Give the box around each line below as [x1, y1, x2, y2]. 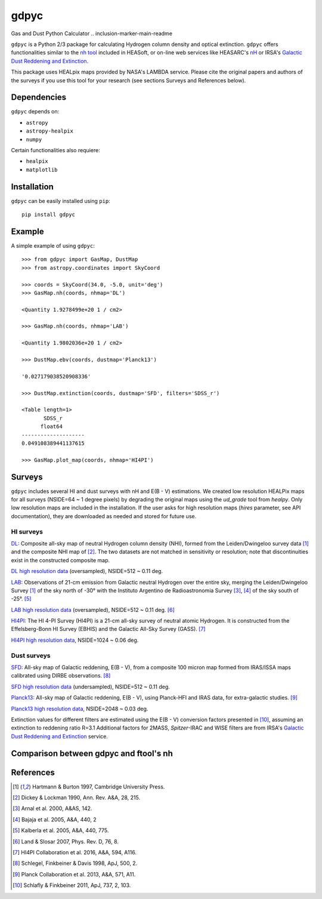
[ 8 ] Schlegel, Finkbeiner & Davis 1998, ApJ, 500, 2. [13, 860, 138, 867]
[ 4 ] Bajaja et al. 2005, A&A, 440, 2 [13, 815, 97, 823]
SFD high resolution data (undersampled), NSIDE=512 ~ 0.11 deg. [11, 683, 170, 690]
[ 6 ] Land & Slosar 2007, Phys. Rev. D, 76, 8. [13, 838, 119, 845]
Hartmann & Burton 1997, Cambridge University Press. [32, 783, 165, 790]
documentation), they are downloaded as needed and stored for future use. [11, 512, 197, 519]
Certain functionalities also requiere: [11, 146, 101, 153]
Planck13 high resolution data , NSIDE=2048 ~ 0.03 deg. [11, 705, 148, 712]
